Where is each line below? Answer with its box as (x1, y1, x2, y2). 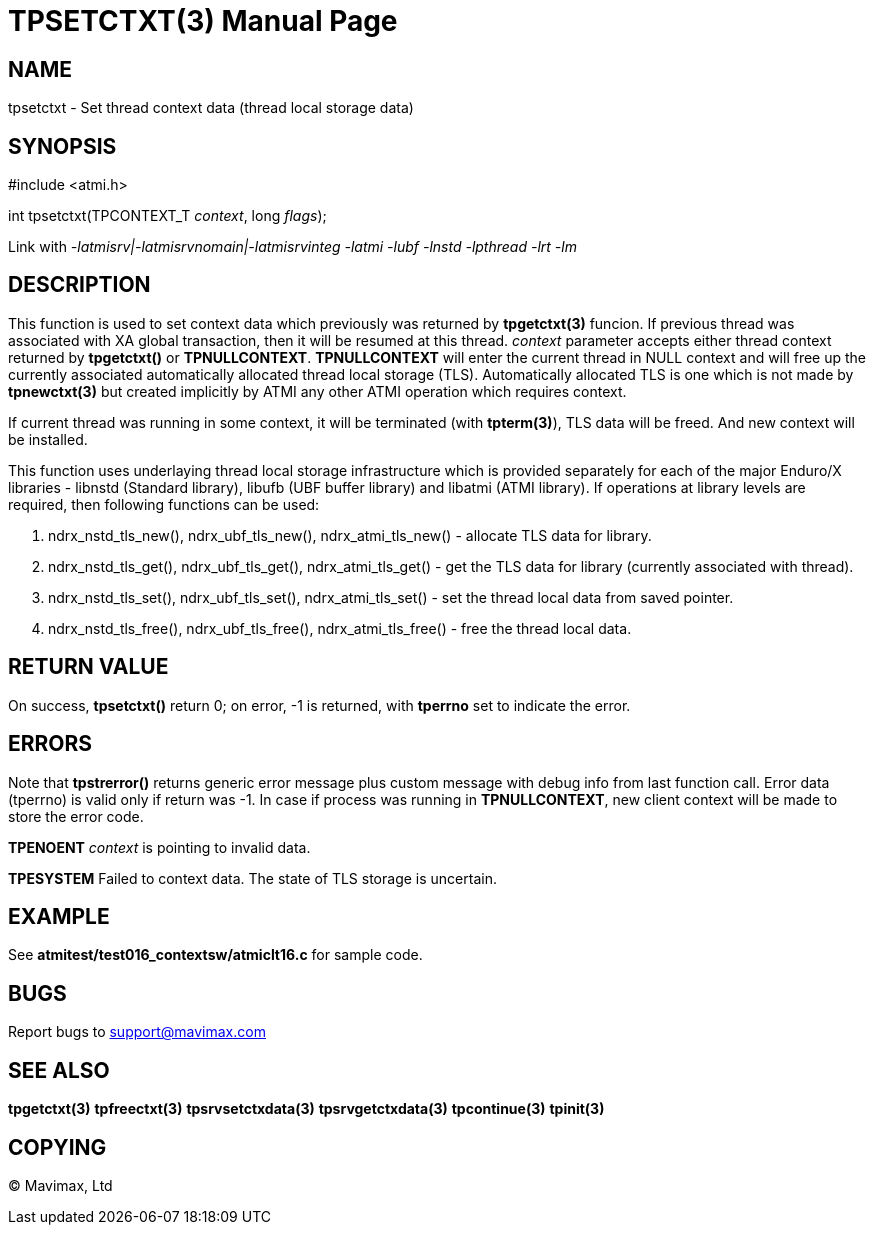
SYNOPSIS (8, 133, 117, 159)
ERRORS (8, 731, 93, 757)
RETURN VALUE (8, 654, 169, 680)
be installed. (8, 430, 88, 448)
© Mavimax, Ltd (8, 1176, 113, 1194)
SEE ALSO (8, 1057, 110, 1083)
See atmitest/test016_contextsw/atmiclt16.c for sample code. (8, 946, 423, 964)
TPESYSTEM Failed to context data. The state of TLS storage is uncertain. (8, 869, 497, 887)
